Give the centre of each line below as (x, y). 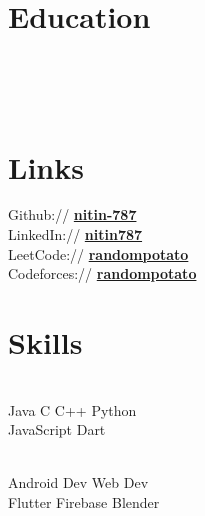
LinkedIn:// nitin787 (75, 234)
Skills (45, 342)
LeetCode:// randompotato (98, 253)
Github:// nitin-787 (72, 214)
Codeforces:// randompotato (102, 273)
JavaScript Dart (57, 429)
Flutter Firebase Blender (84, 501)
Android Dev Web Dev (78, 482)
